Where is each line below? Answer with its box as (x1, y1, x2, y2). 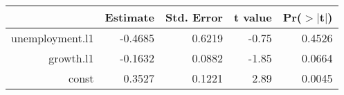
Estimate (105, 9, 155, 25)
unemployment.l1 (11, 30, 94, 46)
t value (233, 9, 272, 25)
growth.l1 (48, 50, 94, 66)
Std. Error (165, 9, 223, 25)
